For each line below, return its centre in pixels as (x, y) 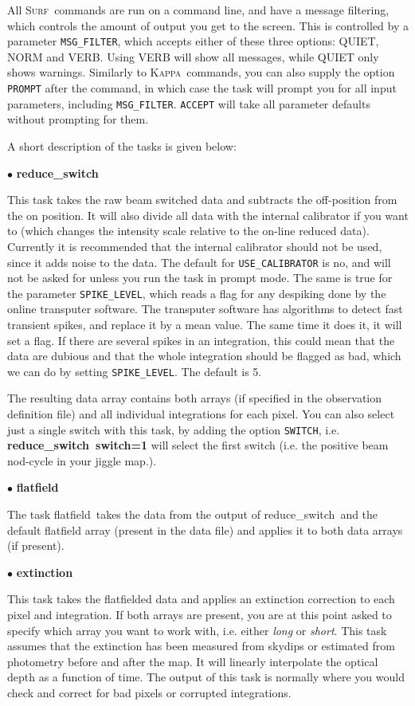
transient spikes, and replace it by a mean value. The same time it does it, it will (205, 324)
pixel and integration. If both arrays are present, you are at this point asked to (200, 615)
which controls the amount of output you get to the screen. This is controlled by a (208, 25)
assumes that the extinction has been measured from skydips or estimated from (201, 646)
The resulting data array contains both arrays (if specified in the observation (195, 398)
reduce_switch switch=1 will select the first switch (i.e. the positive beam (198, 445)
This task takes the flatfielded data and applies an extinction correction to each (201, 599)
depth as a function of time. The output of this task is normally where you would (206, 677)
